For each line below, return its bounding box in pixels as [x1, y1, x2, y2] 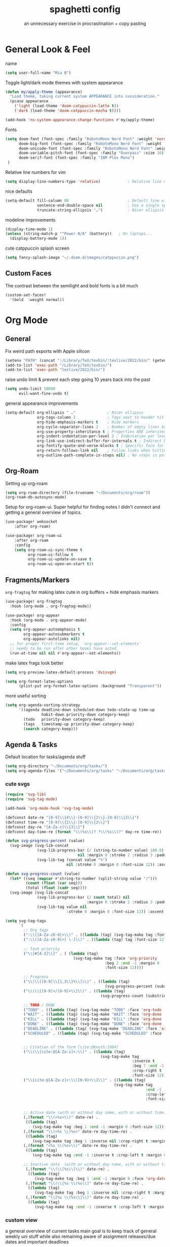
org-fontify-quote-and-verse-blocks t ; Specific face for [37, 443, 164, 449]
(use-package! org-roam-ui [5, 533, 62, 539]
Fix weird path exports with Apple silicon [5, 348, 90, 354]
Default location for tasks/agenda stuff [5, 754, 86, 760]
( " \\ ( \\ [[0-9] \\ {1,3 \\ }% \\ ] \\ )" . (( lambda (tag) [23, 979, 130, 985]
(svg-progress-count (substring [100, 993, 168, 998]
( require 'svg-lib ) [5, 792, 47, 797]
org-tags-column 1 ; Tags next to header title [37, 414, 168, 420]
